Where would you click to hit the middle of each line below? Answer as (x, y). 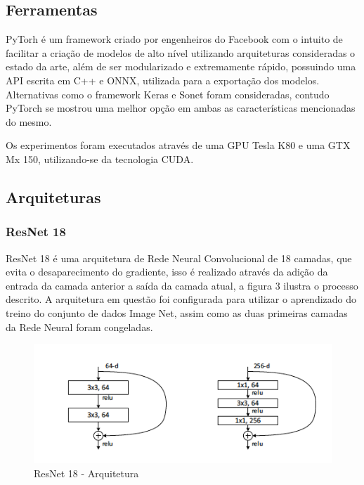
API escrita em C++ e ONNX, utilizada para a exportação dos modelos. (163, 80)
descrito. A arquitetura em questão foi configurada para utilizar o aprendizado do (181, 299)
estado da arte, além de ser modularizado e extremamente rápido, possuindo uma (181, 66)
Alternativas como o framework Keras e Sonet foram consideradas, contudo (168, 94)
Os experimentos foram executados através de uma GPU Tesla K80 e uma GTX (178, 145)
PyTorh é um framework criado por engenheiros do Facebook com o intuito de (174, 39)
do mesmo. (29, 121)
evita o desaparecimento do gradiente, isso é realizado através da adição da (167, 272)
